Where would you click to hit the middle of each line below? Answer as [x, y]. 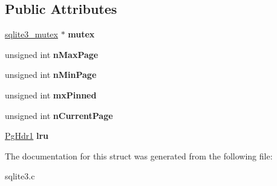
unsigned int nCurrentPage [59, 115]
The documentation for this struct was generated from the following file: [139, 156]
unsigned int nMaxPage [52, 54]
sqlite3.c [20, 176]
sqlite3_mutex [31, 34]
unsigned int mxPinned [51, 95]
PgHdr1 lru [27, 136]
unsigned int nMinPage [51, 75]
